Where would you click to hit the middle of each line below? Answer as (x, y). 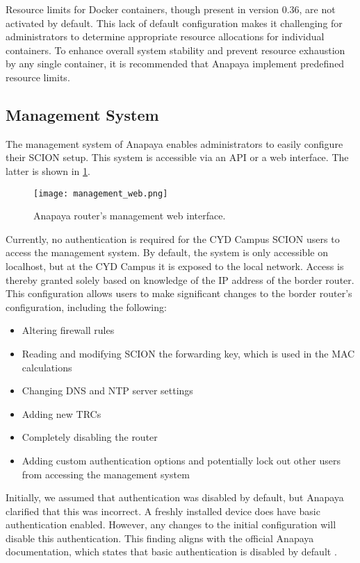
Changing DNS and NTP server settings (107, 390)
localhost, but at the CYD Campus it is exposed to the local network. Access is (175, 266)
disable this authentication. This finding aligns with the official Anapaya (160, 538)
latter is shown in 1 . (48, 170)
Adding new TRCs (62, 413)
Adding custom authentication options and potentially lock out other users (181, 460)
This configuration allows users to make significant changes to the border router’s (179, 293)
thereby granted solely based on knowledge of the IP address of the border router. (180, 279)
